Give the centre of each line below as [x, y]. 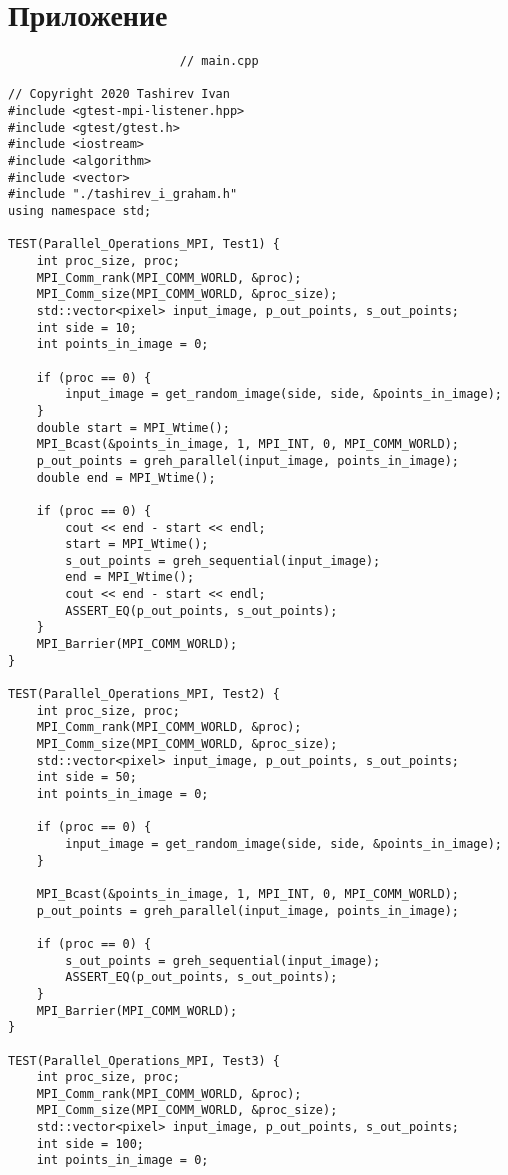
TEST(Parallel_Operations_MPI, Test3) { [144, 1060]
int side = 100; [90, 1143]
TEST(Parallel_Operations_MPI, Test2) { [144, 694]
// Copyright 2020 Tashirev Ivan [119, 94]
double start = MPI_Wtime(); [133, 427]
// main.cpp [219, 61]
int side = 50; [86, 777]
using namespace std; [80, 211]
